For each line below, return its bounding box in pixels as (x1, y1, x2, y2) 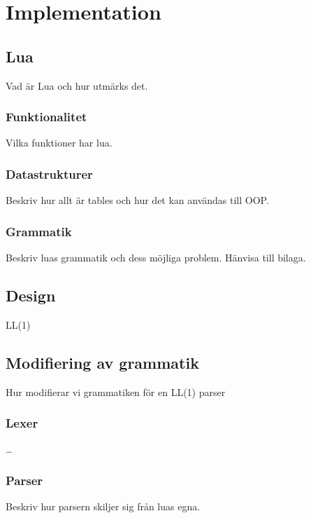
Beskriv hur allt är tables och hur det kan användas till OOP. (6, 193, 269, 207)
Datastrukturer (6, 165, 93, 182)
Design (6, 285, 56, 306)
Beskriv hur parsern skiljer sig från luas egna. (6, 499, 201, 514)
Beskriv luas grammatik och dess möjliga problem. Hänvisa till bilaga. (6, 250, 306, 265)
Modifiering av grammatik (6, 351, 199, 373)
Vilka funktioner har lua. (6, 135, 113, 150)
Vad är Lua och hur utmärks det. (6, 78, 148, 93)
